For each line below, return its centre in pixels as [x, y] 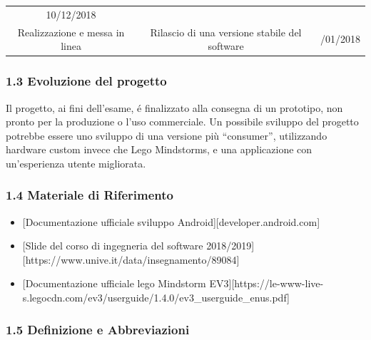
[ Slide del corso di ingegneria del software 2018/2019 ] [138, 246]
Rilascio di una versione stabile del [226, 32]
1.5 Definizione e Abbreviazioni [98, 329]
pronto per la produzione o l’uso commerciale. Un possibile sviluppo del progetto [182, 122]
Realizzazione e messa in [71, 32]
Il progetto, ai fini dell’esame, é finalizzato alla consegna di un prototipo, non [174, 107]
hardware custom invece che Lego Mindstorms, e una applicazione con [159, 149]
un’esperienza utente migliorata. [76, 163]
